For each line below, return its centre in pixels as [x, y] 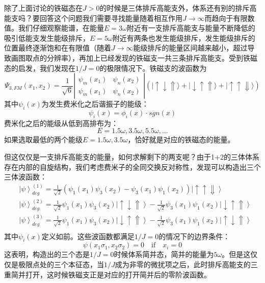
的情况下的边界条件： [194, 236]
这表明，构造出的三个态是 [47, 254]
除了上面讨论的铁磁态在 [43, 8]
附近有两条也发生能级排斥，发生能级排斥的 [184, 37]
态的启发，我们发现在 [40, 68]
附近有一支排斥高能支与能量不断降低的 [191, 28]
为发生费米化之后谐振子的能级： [95, 104]
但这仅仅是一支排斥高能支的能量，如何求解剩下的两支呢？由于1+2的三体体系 [132, 156]
